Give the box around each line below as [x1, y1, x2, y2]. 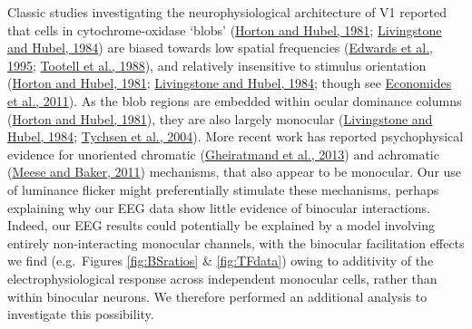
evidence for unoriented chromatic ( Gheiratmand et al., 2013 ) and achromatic [7, 144, 439, 163]
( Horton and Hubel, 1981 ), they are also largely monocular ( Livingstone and [7, 109, 433, 128]
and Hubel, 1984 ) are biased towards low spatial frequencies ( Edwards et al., [7, 38, 433, 57]
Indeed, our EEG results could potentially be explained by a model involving [7, 216, 435, 235]
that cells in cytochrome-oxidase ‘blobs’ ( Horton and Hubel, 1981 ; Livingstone [7, 20, 442, 39]
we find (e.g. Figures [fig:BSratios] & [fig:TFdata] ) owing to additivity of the [7, 251, 434, 270]
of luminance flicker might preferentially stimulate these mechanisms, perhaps [7, 179, 439, 198]
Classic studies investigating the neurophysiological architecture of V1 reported [7, 3, 447, 21]
